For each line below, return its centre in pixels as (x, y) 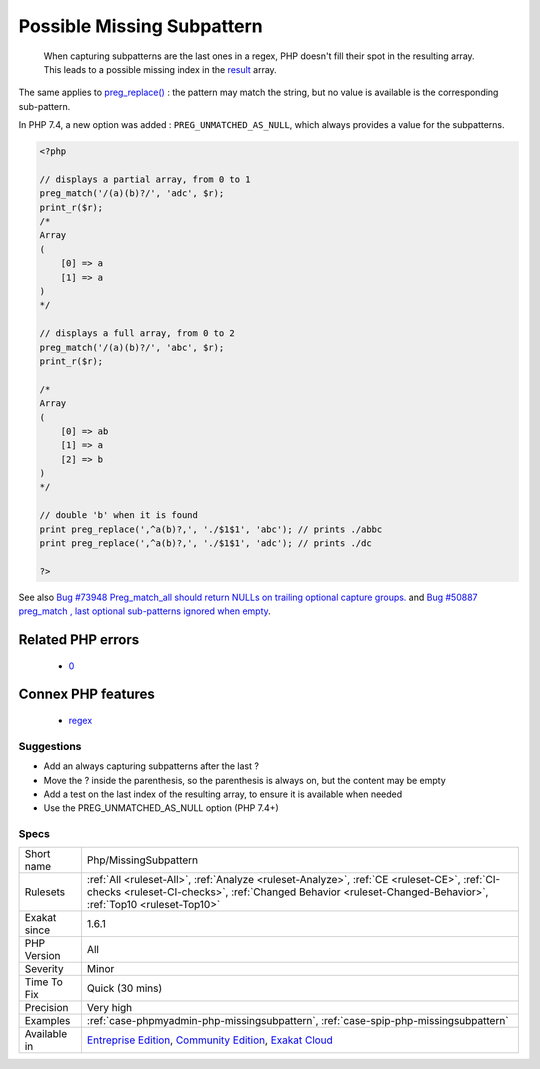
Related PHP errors (79, 639)
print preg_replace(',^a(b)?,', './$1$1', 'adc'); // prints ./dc (205, 543)
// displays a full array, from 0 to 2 (137, 333)
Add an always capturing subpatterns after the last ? (151, 766)
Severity (44, 969)
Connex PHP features (86, 694)
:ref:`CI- (482, 880)
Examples (47, 1021)
